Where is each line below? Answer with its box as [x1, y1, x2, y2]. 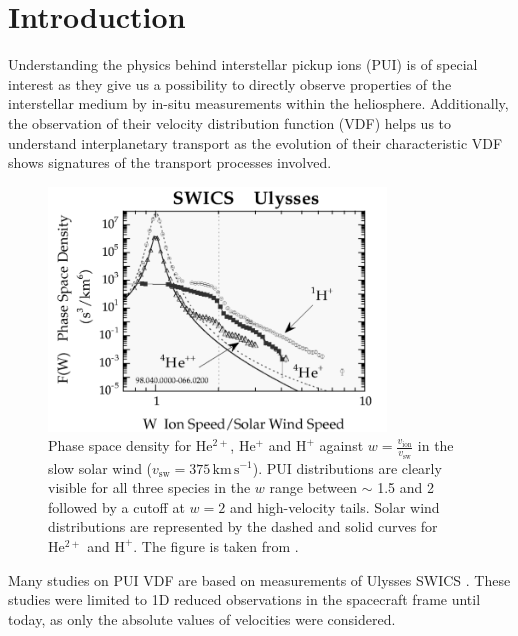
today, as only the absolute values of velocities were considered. [8, 608, 396, 629]
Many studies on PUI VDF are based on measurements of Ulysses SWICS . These [8, 569, 511, 590]
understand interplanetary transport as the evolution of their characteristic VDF [8, 132, 503, 153]
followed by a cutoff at [48, 496, 185, 517]
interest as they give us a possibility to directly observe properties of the [8, 73, 452, 94]
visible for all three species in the [48, 477, 251, 498]
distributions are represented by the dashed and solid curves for [48, 516, 438, 537]
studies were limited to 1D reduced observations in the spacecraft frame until [8, 589, 481, 610]
